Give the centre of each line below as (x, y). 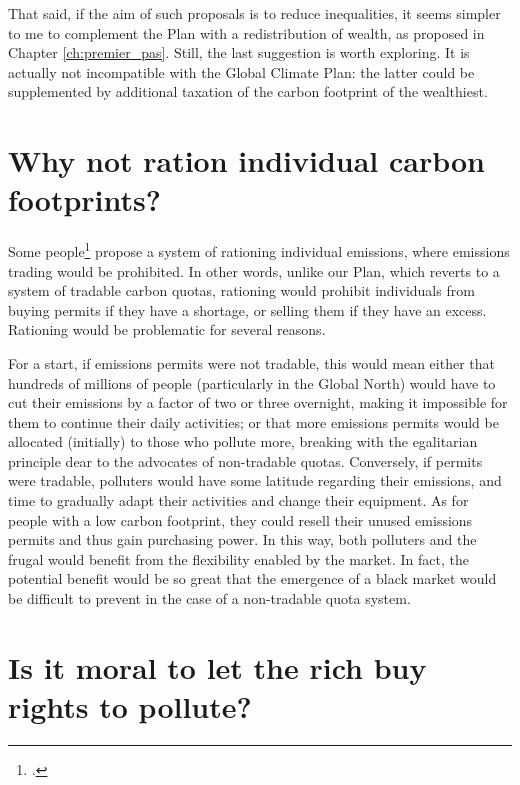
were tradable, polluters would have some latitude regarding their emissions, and (255, 480)
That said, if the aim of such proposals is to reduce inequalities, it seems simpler (254, 13)
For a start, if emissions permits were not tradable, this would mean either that (251, 362)
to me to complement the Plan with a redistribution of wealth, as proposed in (246, 32)
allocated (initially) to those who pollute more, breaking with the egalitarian (243, 441)
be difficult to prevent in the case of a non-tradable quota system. (209, 598)
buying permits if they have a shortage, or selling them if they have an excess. (247, 309)
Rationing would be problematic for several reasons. (167, 329)
